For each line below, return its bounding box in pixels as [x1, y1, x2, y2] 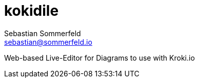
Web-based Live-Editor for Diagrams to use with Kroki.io [4, 53, 195, 62]
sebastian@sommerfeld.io [4, 37, 92, 46]
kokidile [4, 2, 59, 19]
